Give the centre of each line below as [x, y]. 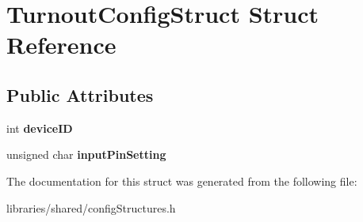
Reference [61, 45]
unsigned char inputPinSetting [86, 154]
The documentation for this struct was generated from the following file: [182, 181]
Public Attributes [80, 94]
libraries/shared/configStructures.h [91, 207]
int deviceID [40, 128]
